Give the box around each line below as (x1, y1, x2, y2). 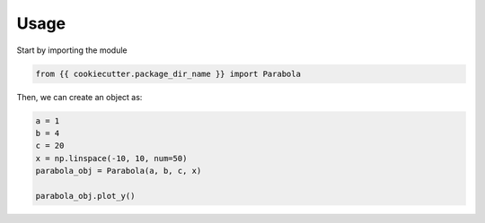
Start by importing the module (16, 45, 128, 56)
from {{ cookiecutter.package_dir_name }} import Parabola (35, 68, 301, 79)
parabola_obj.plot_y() (35, 191, 136, 201)
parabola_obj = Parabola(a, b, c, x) (35, 166, 202, 176)
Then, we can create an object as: (16, 91, 143, 102)
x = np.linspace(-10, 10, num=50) (35, 153, 188, 163)
